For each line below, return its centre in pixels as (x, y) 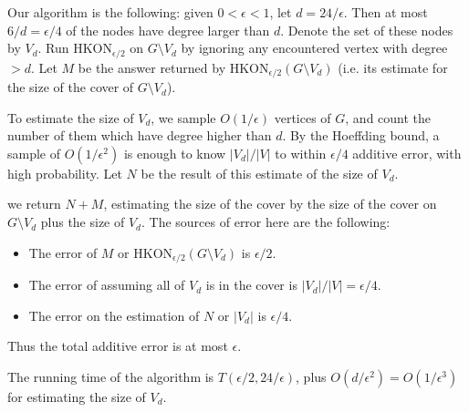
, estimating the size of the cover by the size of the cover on (270, 204)
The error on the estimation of (114, 315)
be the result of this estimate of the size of (259, 173)
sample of (34, 153)
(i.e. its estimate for (393, 67)
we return (34, 204)
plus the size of (83, 222)
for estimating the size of (77, 396)
